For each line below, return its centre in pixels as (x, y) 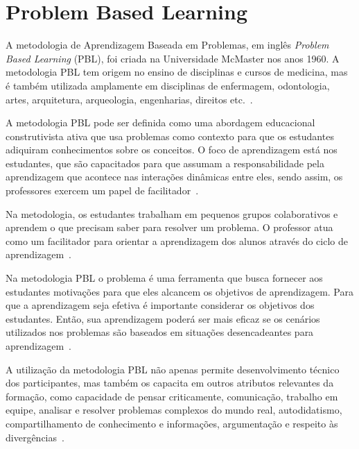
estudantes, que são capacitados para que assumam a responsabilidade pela (165, 163)
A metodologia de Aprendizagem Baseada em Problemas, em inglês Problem (167, 45)
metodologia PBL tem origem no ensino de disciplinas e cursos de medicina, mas (177, 72)
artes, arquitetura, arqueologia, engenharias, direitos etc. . (129, 99)
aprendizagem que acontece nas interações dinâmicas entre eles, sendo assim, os (174, 177)
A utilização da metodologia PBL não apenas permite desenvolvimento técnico (173, 369)
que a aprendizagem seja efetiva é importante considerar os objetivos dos (160, 305)
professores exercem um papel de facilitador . (102, 190)
